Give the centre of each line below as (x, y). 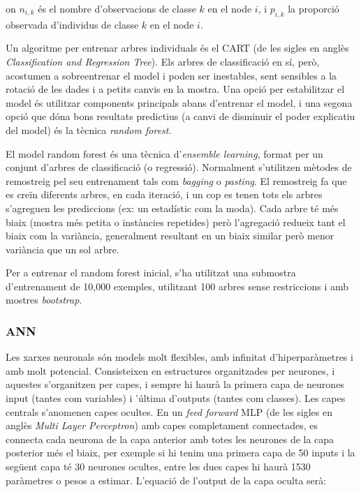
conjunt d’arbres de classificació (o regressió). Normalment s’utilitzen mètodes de (179, 167)
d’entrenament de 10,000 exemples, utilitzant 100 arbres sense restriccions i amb (177, 286)
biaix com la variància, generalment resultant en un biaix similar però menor (170, 236)
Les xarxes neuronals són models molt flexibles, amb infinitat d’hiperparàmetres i (179, 357)
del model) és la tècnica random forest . (89, 129)
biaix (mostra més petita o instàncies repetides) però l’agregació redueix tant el (176, 222)
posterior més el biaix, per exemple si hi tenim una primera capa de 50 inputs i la (180, 453)
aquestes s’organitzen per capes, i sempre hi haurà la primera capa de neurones (175, 384)
